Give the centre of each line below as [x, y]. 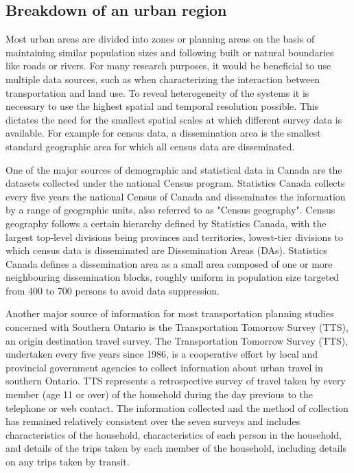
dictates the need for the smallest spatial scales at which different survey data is [174, 119]
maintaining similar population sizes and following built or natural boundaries [170, 52]
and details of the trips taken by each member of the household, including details [176, 448]
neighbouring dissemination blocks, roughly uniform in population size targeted [172, 277]
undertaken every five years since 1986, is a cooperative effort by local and [162, 354]
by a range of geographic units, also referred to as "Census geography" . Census [170, 210]
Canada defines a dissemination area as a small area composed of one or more [169, 263]
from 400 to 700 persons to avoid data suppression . [113, 290]
